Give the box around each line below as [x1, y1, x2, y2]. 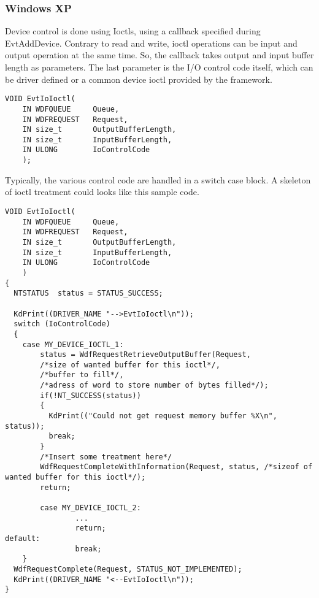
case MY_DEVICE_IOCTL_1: [22, 340, 124, 349]
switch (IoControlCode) [13, 320, 110, 329]
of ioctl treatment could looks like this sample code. [5, 185, 199, 198]
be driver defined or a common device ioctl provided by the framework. [5, 72, 272, 85]
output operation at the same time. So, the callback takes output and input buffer [5, 48, 314, 61]
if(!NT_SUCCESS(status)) [40, 391, 141, 400]
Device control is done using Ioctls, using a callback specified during [5, 25, 261, 37]
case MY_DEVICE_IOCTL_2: [40, 504, 141, 512]
